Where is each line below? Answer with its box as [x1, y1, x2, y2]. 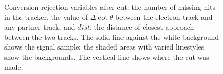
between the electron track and [115, 11, 213, 22]
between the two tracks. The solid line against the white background [4, 31, 219, 42]
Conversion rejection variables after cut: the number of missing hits [4, 2, 216, 12]
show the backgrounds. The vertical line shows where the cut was [4, 51, 209, 62]
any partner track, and [4, 21, 75, 32]
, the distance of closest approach [90, 21, 194, 32]
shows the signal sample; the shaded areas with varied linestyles [4, 41, 205, 52]
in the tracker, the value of [4, 11, 88, 22]
